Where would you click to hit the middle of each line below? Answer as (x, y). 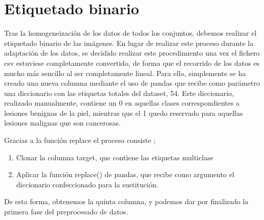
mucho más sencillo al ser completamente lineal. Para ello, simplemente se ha (125, 73)
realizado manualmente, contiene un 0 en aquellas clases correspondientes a (122, 103)
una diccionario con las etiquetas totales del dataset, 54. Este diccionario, (119, 93)
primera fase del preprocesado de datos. (66, 212)
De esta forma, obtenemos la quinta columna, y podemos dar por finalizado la (126, 201)
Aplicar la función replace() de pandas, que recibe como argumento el (125, 174)
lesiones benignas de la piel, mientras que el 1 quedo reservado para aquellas (124, 113)
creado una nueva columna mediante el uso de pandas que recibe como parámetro (132, 83)
